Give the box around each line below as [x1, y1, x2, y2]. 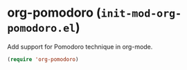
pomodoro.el [7, 22, 76, 35]
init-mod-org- [100, 7, 182, 20]
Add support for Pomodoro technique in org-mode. [7, 42, 153, 51]
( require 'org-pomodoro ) [7, 55, 79, 63]
